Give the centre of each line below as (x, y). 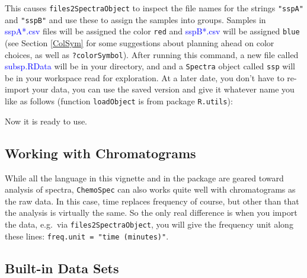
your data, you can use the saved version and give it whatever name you (163, 89)
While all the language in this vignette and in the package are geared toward (144, 178)
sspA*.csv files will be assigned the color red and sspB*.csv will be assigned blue (152, 31)
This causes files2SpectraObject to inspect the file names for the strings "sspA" (154, 8)
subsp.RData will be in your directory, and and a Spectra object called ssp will (150, 66)
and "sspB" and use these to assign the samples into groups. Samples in (135, 19)
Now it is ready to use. (46, 121)
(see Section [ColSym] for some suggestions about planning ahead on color (140, 42)
